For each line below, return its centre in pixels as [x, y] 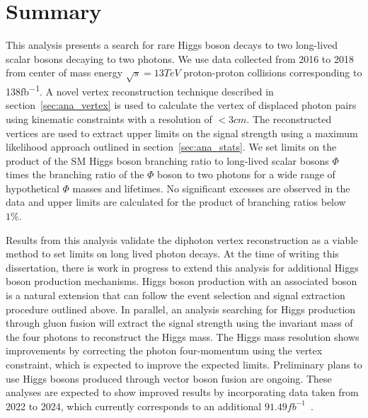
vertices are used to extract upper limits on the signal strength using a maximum [182, 133]
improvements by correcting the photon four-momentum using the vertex [164, 350]
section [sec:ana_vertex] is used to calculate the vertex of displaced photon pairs [181, 105]
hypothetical [33, 188]
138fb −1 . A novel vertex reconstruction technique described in [140, 90]
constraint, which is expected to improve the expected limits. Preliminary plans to [184, 365]
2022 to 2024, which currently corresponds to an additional [134, 406]
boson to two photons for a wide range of [246, 174]
